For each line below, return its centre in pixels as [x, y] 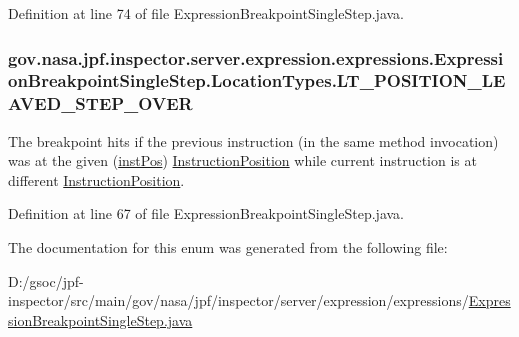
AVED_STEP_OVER [100, 103]
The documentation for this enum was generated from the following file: [228, 247]
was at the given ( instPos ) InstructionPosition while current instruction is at [242, 160]
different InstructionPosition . [96, 179]
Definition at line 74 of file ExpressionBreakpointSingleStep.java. [206, 13]
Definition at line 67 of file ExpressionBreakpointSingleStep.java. [206, 213]
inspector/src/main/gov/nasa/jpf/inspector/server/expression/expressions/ [238, 300]
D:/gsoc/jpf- [46, 280]
